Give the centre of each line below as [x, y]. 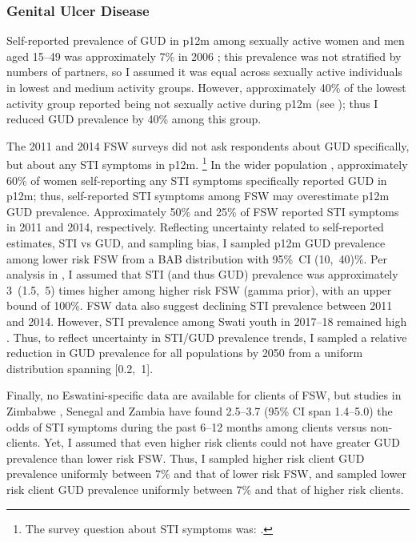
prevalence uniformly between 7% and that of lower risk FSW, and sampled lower [206, 474]
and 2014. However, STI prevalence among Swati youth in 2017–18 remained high [207, 321]
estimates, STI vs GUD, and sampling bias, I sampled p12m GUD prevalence [196, 243]
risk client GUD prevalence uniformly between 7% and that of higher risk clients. [205, 489]
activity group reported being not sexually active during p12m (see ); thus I [192, 103]
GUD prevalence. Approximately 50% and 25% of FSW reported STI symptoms [203, 211]
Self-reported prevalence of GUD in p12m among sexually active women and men [206, 40]
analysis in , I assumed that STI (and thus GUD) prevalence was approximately [202, 274]
